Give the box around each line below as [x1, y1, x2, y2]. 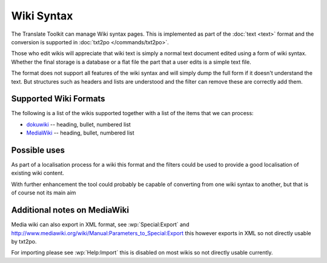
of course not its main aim [11, 189, 76, 196]
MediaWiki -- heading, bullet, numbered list [26, 129, 134, 136]
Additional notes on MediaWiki [11, 205, 130, 215]
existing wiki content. [11, 170, 65, 177]
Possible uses [11, 145, 65, 155]
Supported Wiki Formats [11, 94, 105, 104]
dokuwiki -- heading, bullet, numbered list [26, 121, 131, 128]
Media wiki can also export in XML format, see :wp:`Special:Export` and [11, 221, 190, 228]
